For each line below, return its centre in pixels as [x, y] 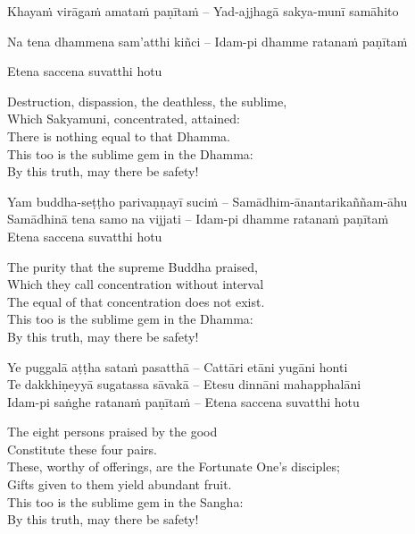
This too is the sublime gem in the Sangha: [125, 501]
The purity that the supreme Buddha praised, [133, 266]
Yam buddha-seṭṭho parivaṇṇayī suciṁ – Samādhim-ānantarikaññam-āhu [207, 201]
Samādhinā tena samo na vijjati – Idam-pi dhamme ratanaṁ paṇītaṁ [198, 219]
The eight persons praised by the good [112, 432]
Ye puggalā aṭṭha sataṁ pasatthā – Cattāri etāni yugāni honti [178, 366]
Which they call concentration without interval [136, 284]
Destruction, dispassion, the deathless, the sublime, [147, 101]
